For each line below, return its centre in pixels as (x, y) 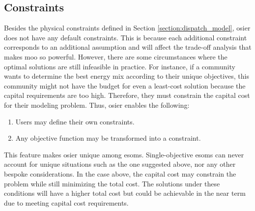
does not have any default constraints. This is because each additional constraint (126, 37)
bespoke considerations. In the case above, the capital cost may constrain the (120, 173)
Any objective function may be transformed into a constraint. (108, 138)
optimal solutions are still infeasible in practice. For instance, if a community (120, 66)
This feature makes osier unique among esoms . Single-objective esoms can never (124, 154)
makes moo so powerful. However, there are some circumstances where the (116, 56)
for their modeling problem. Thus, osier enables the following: (97, 105)
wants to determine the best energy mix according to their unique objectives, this (127, 76)
